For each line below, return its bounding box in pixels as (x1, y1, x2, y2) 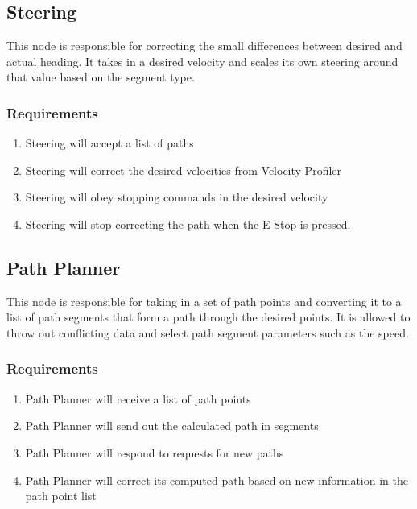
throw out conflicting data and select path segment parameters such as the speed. (6, 324, 409, 341)
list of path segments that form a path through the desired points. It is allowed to (6, 308, 411, 325)
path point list (25, 487, 97, 504)
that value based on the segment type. (6, 68, 195, 85)
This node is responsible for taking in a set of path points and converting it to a (6, 292, 402, 309)
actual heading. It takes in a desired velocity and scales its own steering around (6, 52, 398, 69)
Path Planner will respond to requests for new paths (25, 444, 284, 461)
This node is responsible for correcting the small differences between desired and (6, 37, 403, 54)
